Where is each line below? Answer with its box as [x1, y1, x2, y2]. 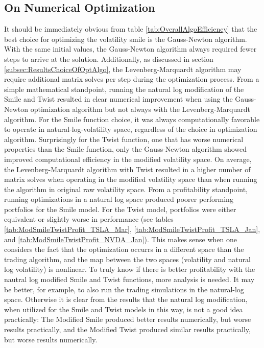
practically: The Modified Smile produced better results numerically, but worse [4, 314, 251, 324]
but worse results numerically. [4, 334, 98, 344]
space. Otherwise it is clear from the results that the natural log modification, [4, 294, 248, 305]
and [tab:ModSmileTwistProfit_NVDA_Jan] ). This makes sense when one [4, 234, 237, 244]
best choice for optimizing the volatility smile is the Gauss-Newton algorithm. [4, 33, 247, 44]
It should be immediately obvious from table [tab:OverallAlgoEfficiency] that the [4, 24, 257, 34]
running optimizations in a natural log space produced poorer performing [4, 194, 233, 204]
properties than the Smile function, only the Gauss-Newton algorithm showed [4, 144, 247, 154]
